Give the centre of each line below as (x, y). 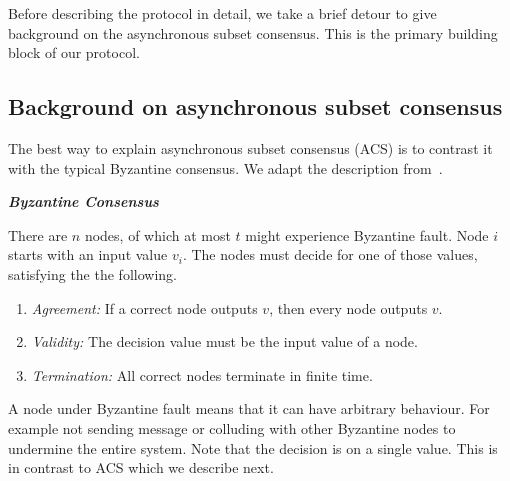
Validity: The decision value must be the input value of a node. (224, 341)
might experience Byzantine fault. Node (367, 234)
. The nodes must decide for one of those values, (330, 254)
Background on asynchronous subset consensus (255, 106)
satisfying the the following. (92, 273)
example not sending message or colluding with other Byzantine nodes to (232, 427)
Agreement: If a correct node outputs (144, 307)
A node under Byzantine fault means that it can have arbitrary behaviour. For (249, 408)
